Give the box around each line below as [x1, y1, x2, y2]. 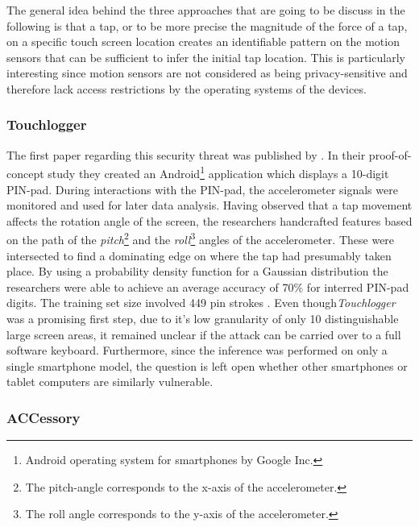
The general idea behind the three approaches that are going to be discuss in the [6, 2, 405, 18]
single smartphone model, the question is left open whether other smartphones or [6, 357, 408, 374]
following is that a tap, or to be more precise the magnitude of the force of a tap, [6, 17, 408, 34]
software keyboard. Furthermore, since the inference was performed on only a [6, 342, 388, 359]
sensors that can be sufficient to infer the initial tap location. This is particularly [6, 48, 405, 65]
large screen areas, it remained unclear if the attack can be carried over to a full [6, 326, 401, 342]
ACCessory [6, 407, 81, 427]
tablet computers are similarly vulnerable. [6, 373, 214, 390]
